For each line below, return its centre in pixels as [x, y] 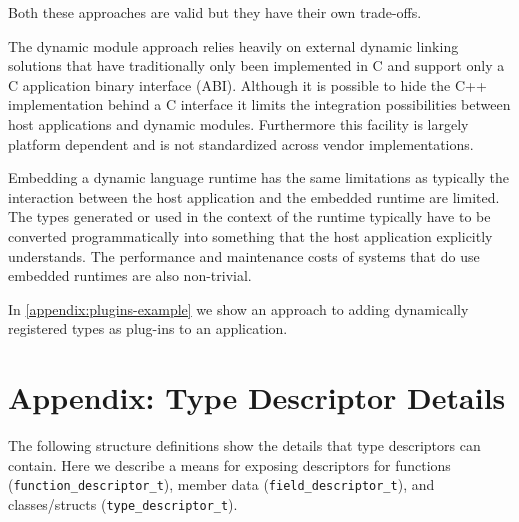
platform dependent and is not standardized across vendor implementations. [241, 143]
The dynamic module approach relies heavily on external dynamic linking [233, 45]
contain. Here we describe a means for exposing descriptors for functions [229, 464]
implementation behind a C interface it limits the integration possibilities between [259, 104]
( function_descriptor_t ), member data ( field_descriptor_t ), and [221, 484]
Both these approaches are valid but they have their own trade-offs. [215, 12]
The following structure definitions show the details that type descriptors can [244, 445]
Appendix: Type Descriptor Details [257, 397]
